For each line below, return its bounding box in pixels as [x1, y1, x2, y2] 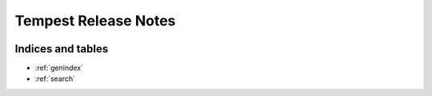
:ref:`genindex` [34, 63, 84, 73]
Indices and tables [14, 42, 109, 56]
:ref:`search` [34, 74, 76, 83]
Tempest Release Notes [14, 12, 176, 29]
